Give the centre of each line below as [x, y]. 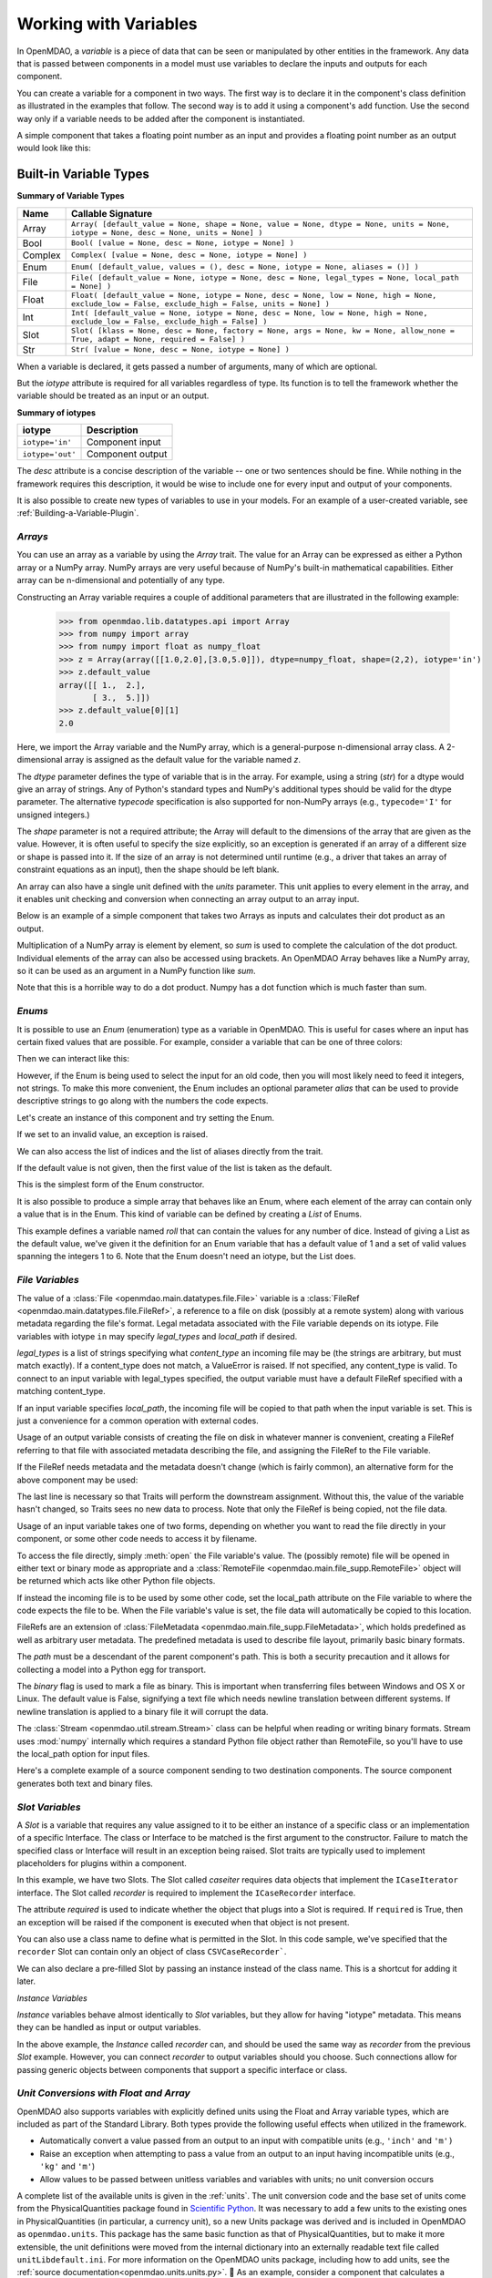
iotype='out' [49, 454]
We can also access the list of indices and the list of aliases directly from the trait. [170, 1151]
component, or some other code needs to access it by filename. [137, 1539]
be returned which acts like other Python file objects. [116, 1581]
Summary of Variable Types [71, 196]
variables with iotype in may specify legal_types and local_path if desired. [157, 1336]
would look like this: [54, 148]
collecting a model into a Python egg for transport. [112, 1669]
